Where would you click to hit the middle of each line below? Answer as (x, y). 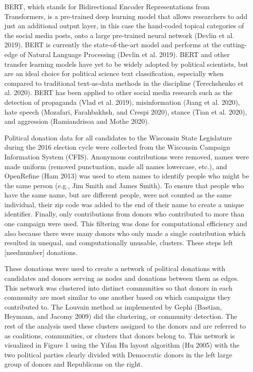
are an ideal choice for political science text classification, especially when (114, 73)
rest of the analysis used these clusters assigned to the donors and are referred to (125, 326)
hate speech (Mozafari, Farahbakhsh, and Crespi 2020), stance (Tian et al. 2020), (126, 111)
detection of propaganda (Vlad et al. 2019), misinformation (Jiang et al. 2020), (122, 102)
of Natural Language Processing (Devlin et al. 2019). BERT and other (125, 54)
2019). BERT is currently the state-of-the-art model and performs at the (113, 45)
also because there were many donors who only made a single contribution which (125, 233)
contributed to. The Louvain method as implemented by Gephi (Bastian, (113, 306)
